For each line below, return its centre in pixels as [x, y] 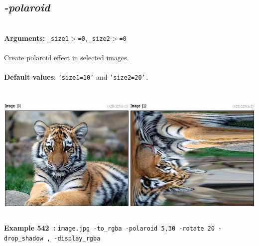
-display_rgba [77, 238]
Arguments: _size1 [36, 38]
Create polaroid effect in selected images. [66, 58]
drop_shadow [24, 238]
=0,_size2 [94, 39]
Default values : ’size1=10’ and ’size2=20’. [76, 77]
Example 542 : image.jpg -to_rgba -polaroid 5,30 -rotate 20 [109, 228]
